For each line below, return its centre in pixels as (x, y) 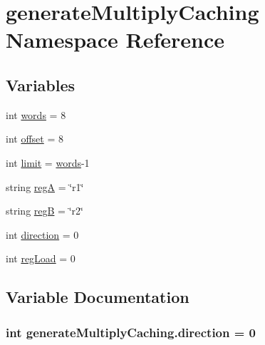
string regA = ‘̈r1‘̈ (45, 186)
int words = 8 (36, 114)
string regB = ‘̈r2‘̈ (45, 211)
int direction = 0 (42, 234)
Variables (41, 84)
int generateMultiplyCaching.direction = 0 (131, 332)
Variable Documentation (98, 297)
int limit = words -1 (48, 162)
